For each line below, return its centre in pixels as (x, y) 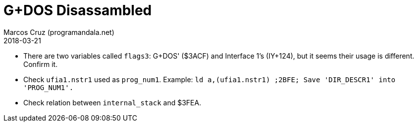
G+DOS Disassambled (78, 10)
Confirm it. (41, 64)
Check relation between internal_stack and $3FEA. (112, 102)
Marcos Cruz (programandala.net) (59, 32)
